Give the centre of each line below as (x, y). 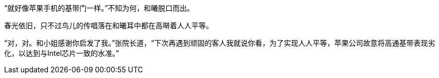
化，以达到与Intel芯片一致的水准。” (62, 53)
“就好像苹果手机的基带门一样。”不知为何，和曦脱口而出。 (99, 8)
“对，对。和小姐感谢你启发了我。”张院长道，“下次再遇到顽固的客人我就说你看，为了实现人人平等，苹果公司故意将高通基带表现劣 (220, 43)
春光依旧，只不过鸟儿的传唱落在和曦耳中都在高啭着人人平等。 (109, 25)
